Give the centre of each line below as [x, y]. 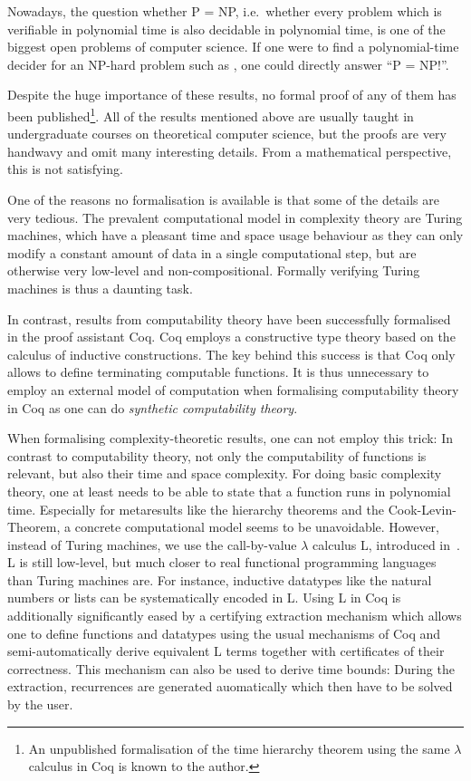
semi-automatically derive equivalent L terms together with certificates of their [226, 651]
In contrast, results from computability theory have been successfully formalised [229, 318]
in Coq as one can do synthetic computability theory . [153, 407]
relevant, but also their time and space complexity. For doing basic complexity [225, 473]
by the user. [40, 704]
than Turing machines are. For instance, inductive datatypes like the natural [220, 579]
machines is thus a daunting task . [100, 288]
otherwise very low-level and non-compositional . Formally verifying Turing [214, 270]
